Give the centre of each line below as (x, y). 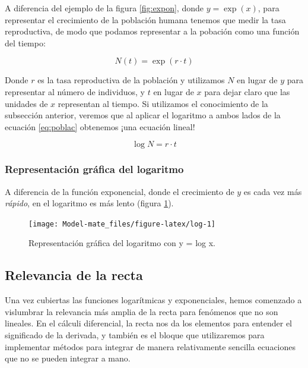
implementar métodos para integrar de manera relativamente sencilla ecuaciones (150, 346)
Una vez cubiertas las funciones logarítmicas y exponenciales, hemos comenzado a (153, 300)
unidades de (26, 103)
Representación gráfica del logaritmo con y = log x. (122, 243)
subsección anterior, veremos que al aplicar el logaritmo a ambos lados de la (143, 115)
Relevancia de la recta (74, 275)
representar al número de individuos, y (75, 91)
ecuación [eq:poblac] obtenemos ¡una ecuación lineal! (100, 126)
